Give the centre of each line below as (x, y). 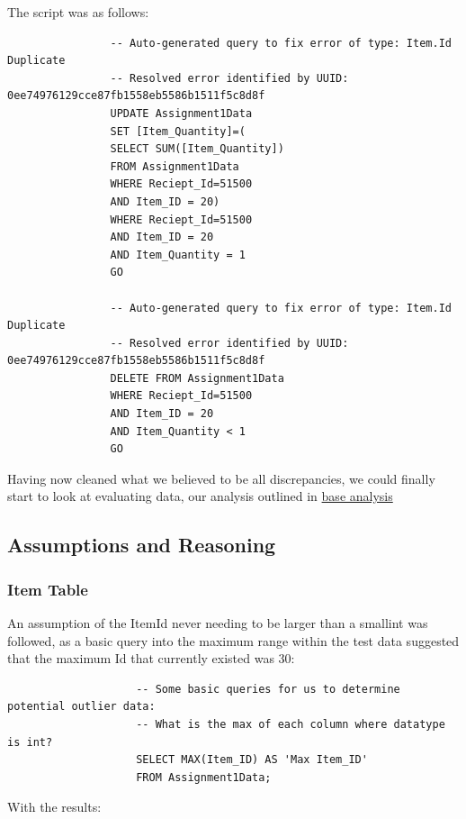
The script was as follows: (78, 12)
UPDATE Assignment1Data (181, 113)
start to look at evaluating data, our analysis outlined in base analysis (200, 496)
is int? (30, 742)
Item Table (48, 589)
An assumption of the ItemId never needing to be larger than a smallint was (218, 623)
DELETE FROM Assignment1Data (197, 378)
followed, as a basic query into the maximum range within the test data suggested (233, 640)
